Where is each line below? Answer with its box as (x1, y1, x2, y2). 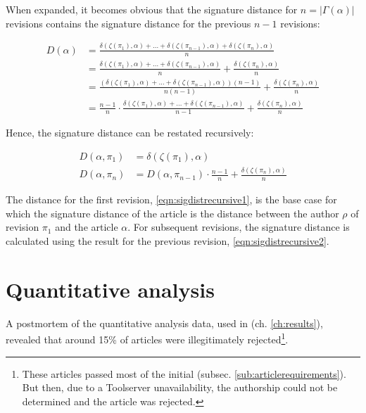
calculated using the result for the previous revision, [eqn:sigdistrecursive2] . (6, 233, 329, 248)
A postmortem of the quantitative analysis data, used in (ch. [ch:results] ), (6, 315, 323, 330)
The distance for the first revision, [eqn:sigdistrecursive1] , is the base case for (6, 192, 337, 207)
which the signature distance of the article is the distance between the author (6, 205, 339, 220)
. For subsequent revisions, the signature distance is (127, 220, 350, 234)
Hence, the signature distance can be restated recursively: (6, 125, 254, 140)
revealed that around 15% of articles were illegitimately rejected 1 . (6, 330, 289, 346)
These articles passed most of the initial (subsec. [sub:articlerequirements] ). (22, 366, 346, 381)
